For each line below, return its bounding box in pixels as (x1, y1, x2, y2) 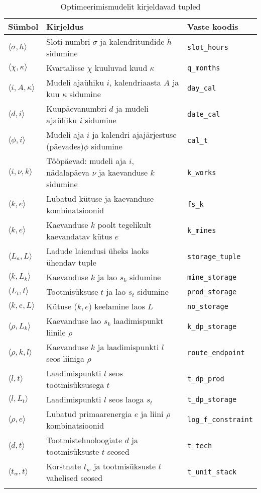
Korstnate (46, 460, 81, 472)
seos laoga (108, 393, 144, 405)
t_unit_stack (187, 468, 237, 476)
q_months (187, 63, 220, 72)
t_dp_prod (187, 375, 224, 383)
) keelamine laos (88, 300, 145, 312)
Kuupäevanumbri (46, 103, 106, 114)
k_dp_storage (187, 322, 237, 331)
